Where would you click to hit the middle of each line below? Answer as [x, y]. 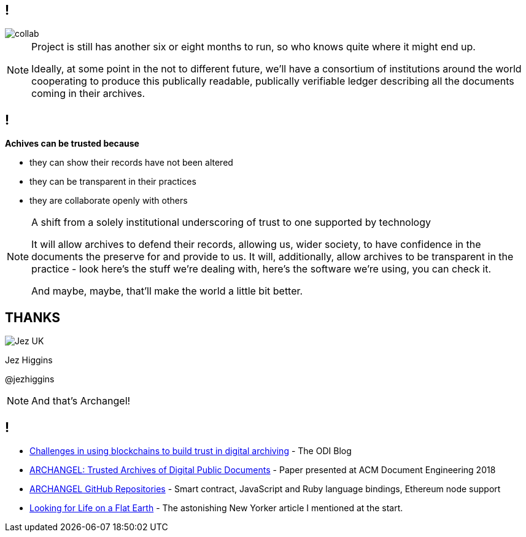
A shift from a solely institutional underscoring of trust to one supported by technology [231, 222]
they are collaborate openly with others [109, 201]
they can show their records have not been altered [131, 163]
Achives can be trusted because [72, 144]
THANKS [33, 317]
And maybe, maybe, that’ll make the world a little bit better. [167, 291]
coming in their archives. [88, 94]
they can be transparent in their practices [113, 182]
